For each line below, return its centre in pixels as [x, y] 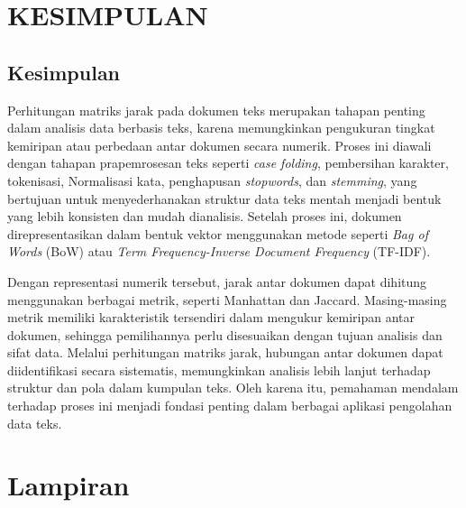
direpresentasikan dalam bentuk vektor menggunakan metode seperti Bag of [218, 233]
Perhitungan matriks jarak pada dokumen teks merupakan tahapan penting [216, 110]
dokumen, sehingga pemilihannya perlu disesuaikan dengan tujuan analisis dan [225, 334]
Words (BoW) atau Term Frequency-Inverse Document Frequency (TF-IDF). [219, 251]
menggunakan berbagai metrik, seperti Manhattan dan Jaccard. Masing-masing [227, 299]
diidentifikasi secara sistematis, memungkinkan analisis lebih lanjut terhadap [219, 369]
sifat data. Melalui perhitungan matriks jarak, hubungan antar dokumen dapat [225, 352]
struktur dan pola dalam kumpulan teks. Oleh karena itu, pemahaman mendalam [233, 388]
